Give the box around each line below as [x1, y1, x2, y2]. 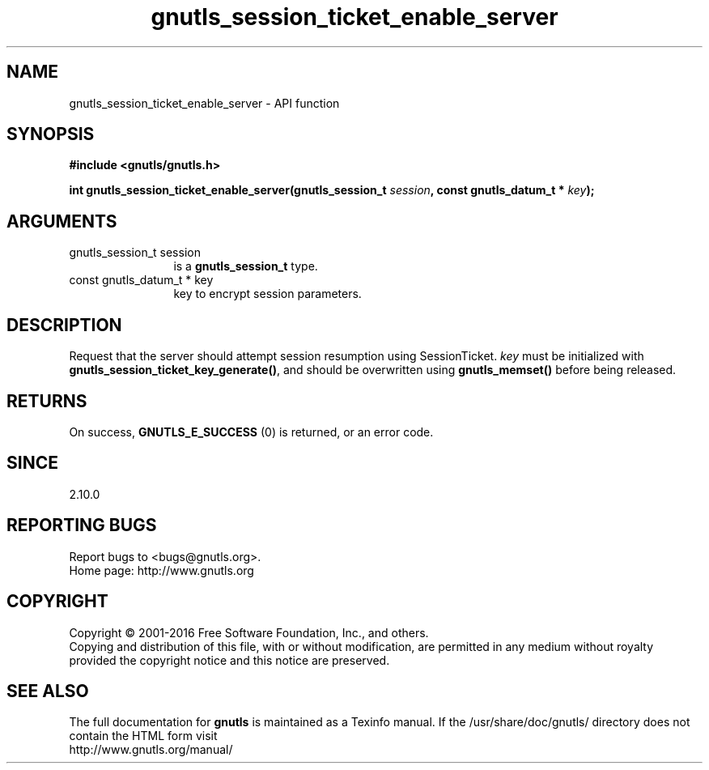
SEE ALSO [6, 680, 89, 701]
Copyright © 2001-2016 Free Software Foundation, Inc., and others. [69, 625, 429, 640]
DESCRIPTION [6, 314, 122, 335]
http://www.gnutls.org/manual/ [69, 742, 233, 757]
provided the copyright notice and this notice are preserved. [69, 653, 390, 667]
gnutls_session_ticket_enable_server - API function [69, 96, 340, 110]
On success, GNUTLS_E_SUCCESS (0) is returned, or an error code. [69, 424, 434, 439]
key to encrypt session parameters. [173, 287, 362, 301]
